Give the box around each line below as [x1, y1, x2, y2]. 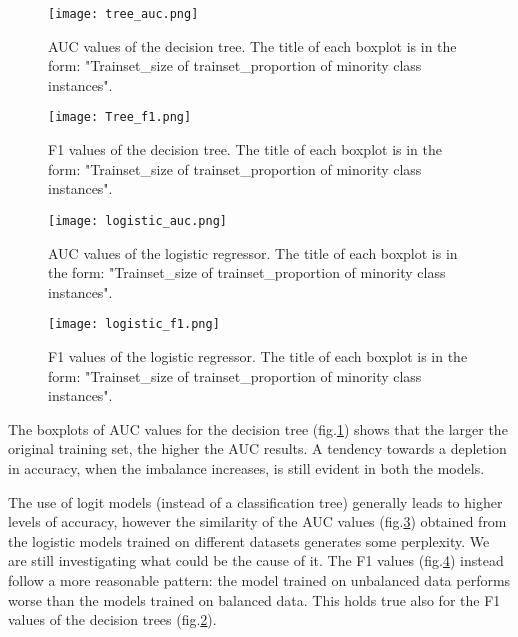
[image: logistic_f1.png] [48, 317, 220, 332]
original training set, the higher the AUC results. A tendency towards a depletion [8, 438, 507, 459]
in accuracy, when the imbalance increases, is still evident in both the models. [8, 457, 485, 478]
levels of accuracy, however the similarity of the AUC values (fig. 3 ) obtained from [8, 511, 507, 532]
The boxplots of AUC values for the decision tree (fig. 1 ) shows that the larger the [8, 418, 508, 439]
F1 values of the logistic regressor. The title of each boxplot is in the [48, 345, 468, 366]
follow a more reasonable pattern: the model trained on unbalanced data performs [8, 569, 511, 590]
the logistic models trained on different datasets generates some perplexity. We [8, 530, 490, 551]
